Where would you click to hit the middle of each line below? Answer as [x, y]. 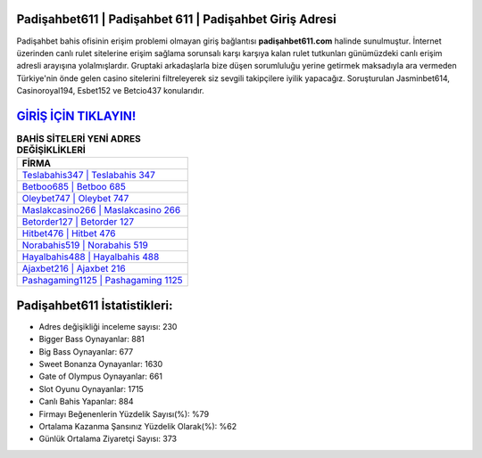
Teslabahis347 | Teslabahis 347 [88, 176]
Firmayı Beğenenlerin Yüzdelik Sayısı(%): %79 [124, 413]
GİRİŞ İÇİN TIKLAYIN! [76, 116]
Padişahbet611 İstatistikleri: [95, 305]
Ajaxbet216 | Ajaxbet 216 [74, 269]
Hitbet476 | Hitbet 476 [69, 233]
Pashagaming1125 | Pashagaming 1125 [102, 281]
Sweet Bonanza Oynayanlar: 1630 [101, 364]
